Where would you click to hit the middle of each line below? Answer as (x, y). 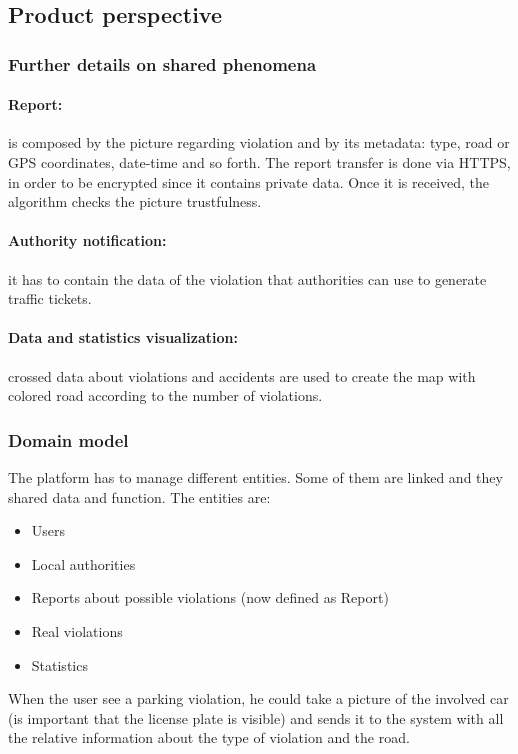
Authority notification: (87, 240)
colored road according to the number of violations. (165, 395)
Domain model (68, 439)
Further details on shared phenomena (162, 63)
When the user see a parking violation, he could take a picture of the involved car (258, 698)
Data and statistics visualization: (123, 337)
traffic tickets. (50, 298)
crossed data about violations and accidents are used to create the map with (242, 375)
